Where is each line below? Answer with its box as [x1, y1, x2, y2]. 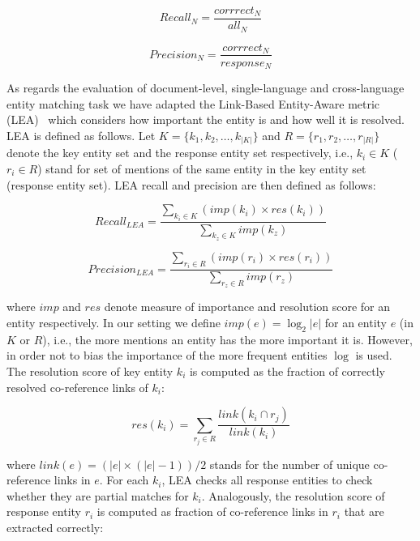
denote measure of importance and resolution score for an [104, 298, 391, 315]
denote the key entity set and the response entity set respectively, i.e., [6, 144, 354, 161]
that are [344, 503, 384, 520]
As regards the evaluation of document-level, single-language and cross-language [6, 79, 405, 96]
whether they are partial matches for [6, 487, 189, 504]
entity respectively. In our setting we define [6, 314, 221, 331]
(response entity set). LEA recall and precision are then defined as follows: [6, 176, 376, 193]
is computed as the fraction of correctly [189, 363, 385, 380]
